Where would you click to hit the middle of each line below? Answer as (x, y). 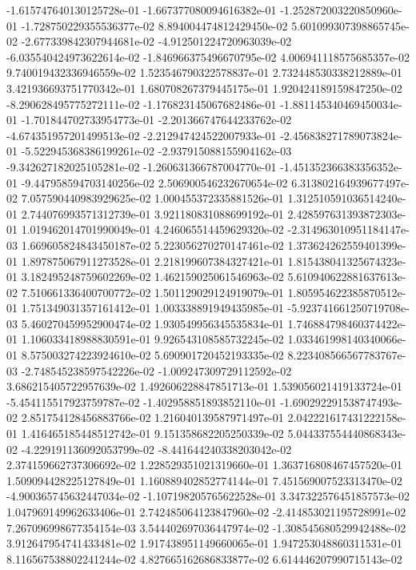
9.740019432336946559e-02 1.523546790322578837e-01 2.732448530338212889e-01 (204, 72)
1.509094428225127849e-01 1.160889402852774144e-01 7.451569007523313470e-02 (204, 480)
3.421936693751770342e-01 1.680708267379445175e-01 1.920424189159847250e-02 (204, 88)
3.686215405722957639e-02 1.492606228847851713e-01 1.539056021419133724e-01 (204, 386)
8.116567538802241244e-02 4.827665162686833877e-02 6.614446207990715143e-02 (204, 558)
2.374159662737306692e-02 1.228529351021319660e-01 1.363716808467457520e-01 (204, 465)
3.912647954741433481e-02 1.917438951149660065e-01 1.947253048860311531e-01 (204, 543)
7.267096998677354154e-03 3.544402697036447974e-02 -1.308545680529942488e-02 (206, 527)
